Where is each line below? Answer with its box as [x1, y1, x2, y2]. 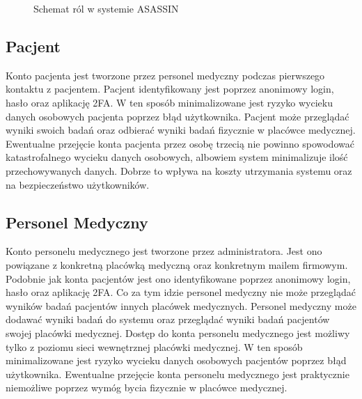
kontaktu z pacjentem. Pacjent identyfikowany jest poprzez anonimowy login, [6, 81, 334, 96]
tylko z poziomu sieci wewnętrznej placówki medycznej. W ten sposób [6, 339, 303, 354]
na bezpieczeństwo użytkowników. [6, 177, 150, 191]
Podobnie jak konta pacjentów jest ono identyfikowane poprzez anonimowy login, [6, 271, 351, 285]
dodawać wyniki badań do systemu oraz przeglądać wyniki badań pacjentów [6, 312, 330, 327]
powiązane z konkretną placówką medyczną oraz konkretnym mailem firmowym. [6, 257, 348, 272]
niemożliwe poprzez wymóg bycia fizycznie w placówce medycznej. [6, 380, 288, 395]
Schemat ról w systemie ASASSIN [33, 1, 179, 15]
